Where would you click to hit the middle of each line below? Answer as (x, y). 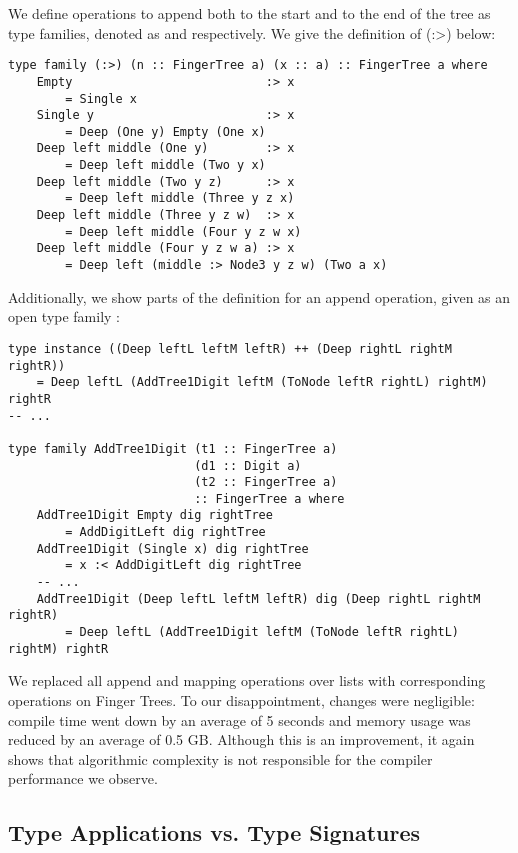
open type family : (64, 316)
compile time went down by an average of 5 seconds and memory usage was (239, 719)
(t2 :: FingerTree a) (266, 482)
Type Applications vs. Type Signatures (214, 832)
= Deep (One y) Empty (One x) (165, 131)
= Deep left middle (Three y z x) (180, 198)
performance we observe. (83, 778)
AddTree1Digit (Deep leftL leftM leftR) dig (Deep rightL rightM (258, 598)
